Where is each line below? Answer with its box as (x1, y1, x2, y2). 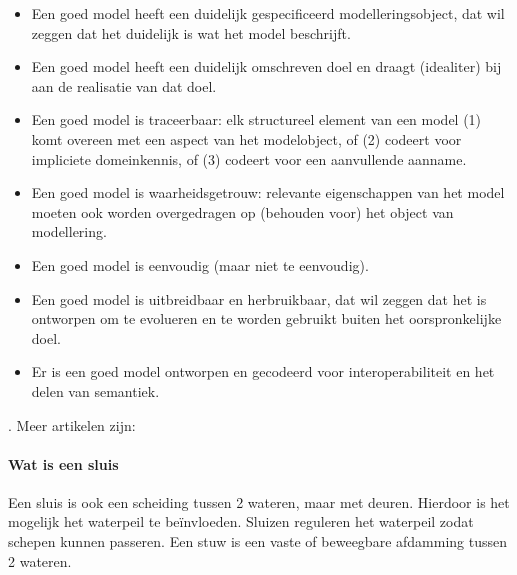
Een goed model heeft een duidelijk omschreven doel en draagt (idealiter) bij (31, 56, 502, 77)
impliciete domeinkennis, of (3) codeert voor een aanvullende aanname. (31, 148, 467, 169)
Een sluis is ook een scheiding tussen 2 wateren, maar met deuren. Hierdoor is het (8, 491, 510, 512)
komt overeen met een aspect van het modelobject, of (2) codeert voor (31, 128, 462, 149)
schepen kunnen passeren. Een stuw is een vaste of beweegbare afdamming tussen (8, 531, 507, 552)
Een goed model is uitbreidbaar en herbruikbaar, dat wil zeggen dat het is (31, 288, 487, 309)
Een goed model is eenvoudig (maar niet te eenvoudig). (31, 254, 369, 275)
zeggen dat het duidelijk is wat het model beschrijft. (31, 22, 351, 43)
